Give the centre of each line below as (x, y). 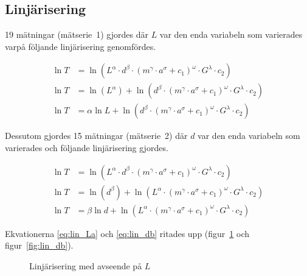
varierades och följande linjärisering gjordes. (87, 148)
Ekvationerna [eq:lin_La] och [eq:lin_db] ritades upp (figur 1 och (127, 233)
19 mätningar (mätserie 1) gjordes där (77, 34)
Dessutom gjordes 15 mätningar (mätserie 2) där (96, 136)
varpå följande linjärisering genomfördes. (81, 46)
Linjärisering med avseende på (86, 265)
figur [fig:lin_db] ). (39, 245)
